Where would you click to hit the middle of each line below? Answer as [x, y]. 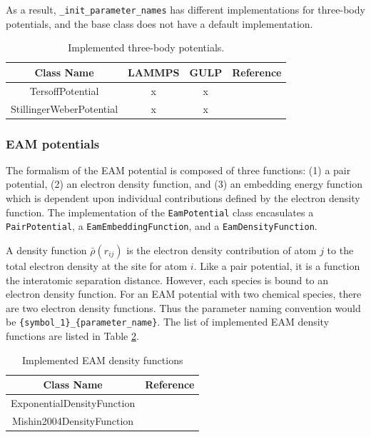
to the [340, 250]
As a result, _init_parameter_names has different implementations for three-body [185, 9]
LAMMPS [154, 72]
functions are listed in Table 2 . [72, 335]
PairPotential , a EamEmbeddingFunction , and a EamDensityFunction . [162, 226]
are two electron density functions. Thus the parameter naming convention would [183, 307]
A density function [46, 250]
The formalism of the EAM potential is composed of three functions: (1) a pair [178, 170]
